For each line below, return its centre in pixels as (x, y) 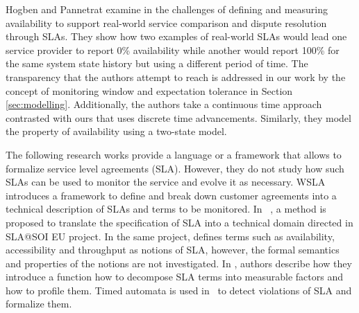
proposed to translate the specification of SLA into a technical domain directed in (179, 222)
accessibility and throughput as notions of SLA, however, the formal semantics (173, 250)
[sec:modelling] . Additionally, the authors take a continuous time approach (164, 104)
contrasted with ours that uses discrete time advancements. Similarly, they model (178, 117)
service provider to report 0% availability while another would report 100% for (173, 50)
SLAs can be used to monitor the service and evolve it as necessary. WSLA (166, 182)
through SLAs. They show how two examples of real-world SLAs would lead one (176, 36)
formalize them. (39, 304)
